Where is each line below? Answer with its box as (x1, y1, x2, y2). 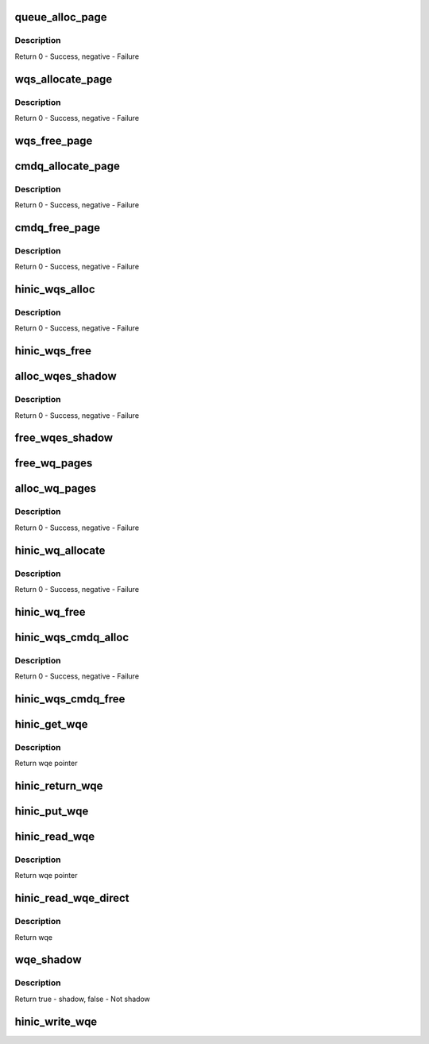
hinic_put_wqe (14, 805, 89, 818)
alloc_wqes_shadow (14, 369, 117, 383)
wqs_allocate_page (14, 72, 113, 86)
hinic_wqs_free (14, 344, 91, 358)
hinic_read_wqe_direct (14, 891, 129, 905)
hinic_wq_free (14, 605, 87, 619)
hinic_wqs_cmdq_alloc (14, 630, 129, 644)
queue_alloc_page (14, 10, 107, 24)
